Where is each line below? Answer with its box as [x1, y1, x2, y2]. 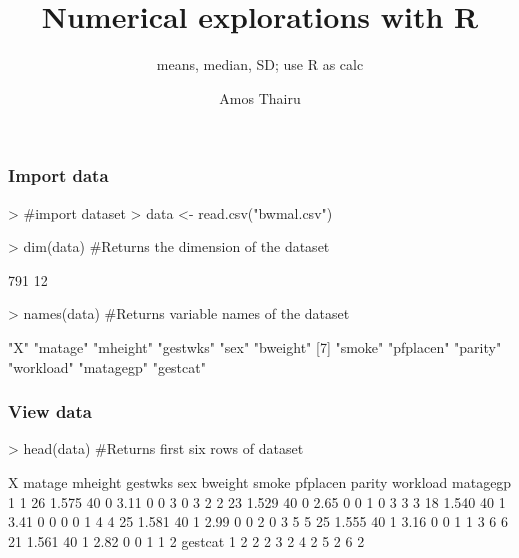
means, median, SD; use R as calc [156, 54, 364, 75]
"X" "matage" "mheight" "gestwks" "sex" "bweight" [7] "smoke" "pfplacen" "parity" [8, 336, 502, 357]
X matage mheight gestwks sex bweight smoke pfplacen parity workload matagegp [8, 471, 512, 492]
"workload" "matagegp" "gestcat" [8, 356, 206, 377]
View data [8, 399, 92, 424]
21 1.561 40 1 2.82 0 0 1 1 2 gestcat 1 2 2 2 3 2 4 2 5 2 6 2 [8, 530, 365, 551]
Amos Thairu [219, 87, 301, 108]
